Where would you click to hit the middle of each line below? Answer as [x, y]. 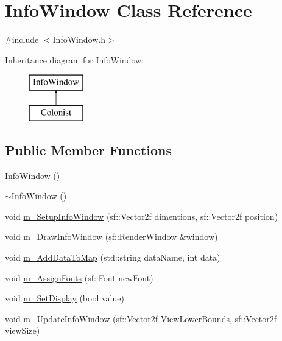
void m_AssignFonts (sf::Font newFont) [79, 277]
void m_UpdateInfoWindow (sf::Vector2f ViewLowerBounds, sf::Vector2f [141, 318]
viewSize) [23, 330]
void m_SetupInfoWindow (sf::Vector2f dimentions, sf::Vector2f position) [142, 216]
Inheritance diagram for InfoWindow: [75, 59]
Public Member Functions [88, 149]
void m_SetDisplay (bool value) [65, 298]
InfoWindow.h [79, 39]
